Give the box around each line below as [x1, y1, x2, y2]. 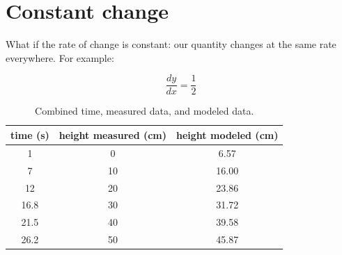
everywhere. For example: [6, 50, 114, 65]
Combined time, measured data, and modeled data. [35, 104, 254, 118]
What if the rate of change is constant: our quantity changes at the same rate [6, 37, 336, 51]
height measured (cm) [59, 127, 167, 142]
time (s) [10, 127, 49, 142]
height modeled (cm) [176, 127, 279, 142]
